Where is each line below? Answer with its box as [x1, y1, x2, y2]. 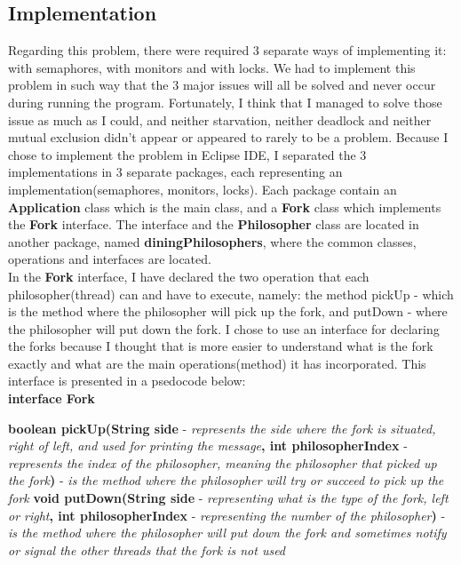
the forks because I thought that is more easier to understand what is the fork [8, 337, 433, 355]
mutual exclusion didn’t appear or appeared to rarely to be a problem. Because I [8, 128, 449, 147]
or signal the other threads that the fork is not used [8, 540, 286, 559]
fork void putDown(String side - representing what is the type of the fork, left [8, 489, 449, 507]
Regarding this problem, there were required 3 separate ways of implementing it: [8, 41, 447, 60]
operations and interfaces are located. [8, 250, 211, 268]
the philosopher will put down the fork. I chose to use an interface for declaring [8, 319, 440, 338]
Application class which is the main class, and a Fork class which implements [8, 197, 441, 216]
